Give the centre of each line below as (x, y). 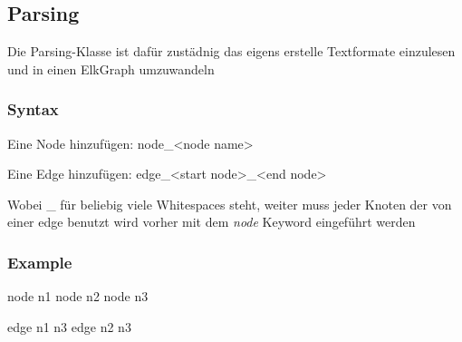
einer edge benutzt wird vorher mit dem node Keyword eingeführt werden (212, 222)
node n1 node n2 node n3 (78, 296)
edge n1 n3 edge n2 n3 (69, 326)
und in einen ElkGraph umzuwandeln (111, 68)
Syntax (33, 109)
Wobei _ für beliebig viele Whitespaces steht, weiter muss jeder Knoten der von (230, 204)
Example (40, 262)
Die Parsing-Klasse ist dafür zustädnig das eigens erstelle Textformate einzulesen (231, 51)
